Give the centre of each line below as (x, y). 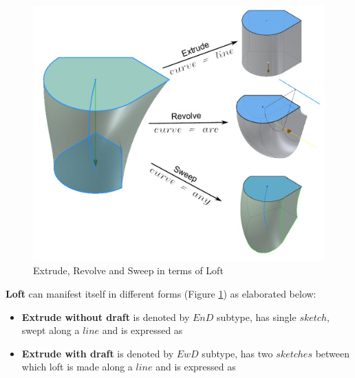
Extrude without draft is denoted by (106, 316)
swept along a (51, 330)
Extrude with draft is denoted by (98, 353)
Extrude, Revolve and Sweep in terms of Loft (128, 270)
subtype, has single (256, 316)
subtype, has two (237, 353)
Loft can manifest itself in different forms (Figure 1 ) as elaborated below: (161, 294)
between (333, 353)
